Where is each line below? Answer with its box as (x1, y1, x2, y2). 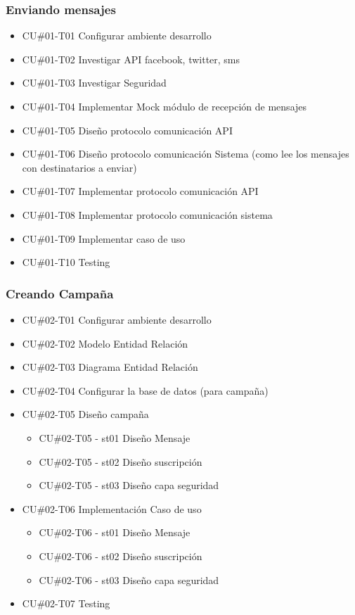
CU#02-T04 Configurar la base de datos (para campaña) (22, 383, 269, 398)
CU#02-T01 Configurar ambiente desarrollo (22, 312, 212, 326)
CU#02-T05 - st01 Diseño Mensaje (39, 430, 191, 445)
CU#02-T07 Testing (22, 596, 110, 611)
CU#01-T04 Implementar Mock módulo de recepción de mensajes (22, 99, 307, 113)
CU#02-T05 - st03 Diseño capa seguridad (39, 478, 219, 493)
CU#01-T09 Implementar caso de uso (22, 231, 186, 246)
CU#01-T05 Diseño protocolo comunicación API (22, 122, 233, 137)
